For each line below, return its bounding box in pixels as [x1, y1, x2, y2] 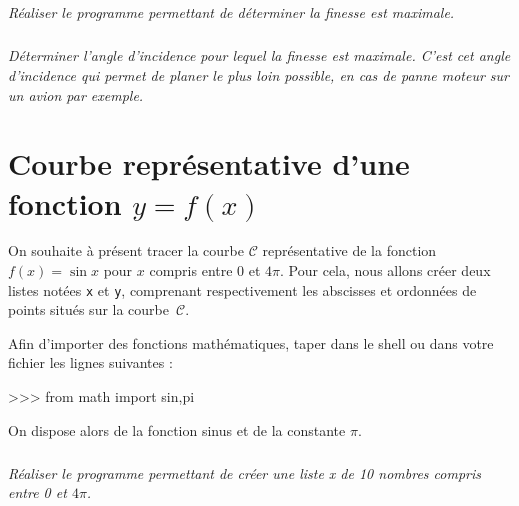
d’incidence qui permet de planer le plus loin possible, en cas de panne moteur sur [8, 64, 510, 85]
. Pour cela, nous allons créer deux [280, 260, 491, 281]
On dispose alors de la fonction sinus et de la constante [8, 419, 346, 440]
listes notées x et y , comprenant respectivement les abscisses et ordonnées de [8, 279, 477, 300]
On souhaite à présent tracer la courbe [8, 240, 244, 261]
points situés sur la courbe [8, 299, 169, 320]
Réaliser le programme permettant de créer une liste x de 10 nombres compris [8, 462, 481, 483]
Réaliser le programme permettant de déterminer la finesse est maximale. [8, 2, 455, 23]
